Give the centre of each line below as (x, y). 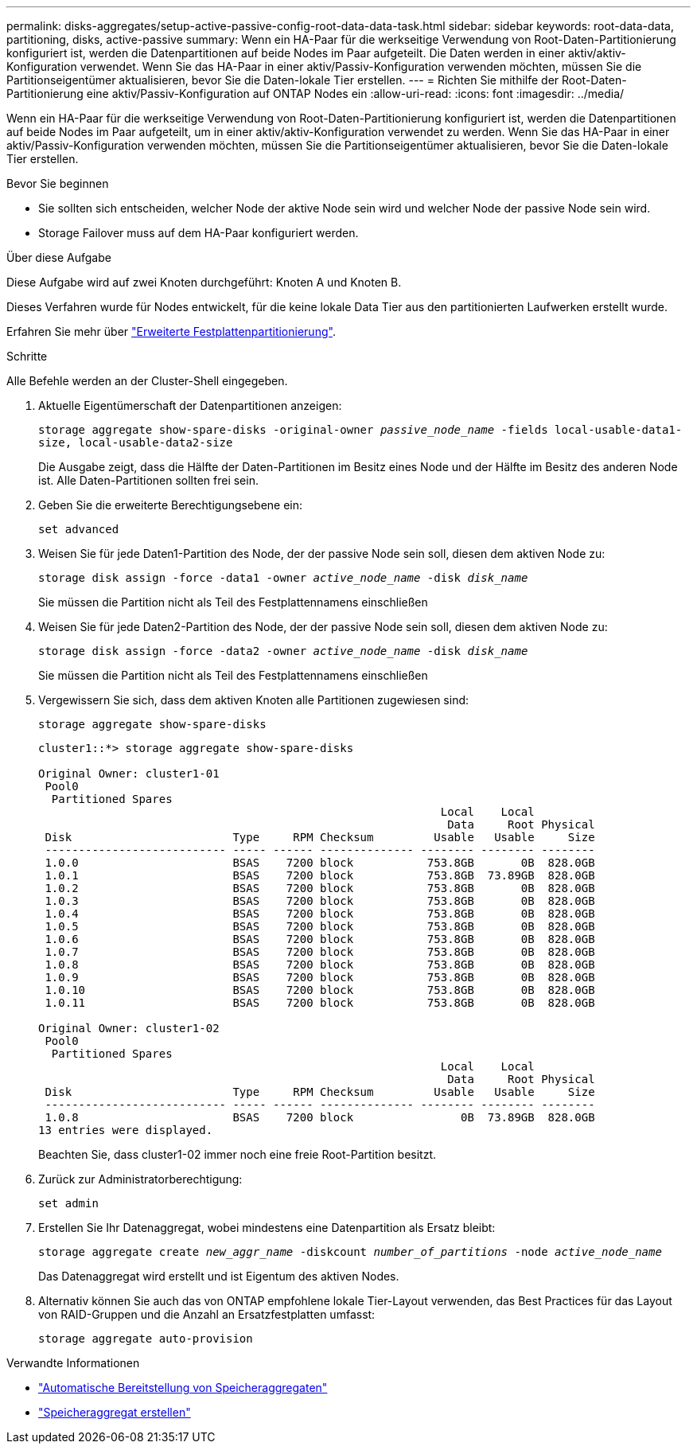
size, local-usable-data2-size (136, 442)
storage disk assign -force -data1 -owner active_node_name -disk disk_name (283, 578)
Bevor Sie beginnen (58, 183)
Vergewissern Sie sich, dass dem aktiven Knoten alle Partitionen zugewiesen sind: (254, 700)
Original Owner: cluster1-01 (129, 774)
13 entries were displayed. (126, 1130)
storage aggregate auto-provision (146, 1339)
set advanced (79, 529)
